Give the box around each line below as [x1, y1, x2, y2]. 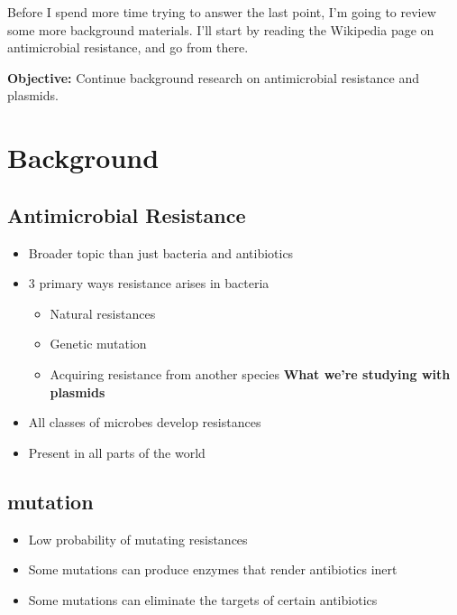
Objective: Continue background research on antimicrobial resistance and [7, 68, 419, 87]
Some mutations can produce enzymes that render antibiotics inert [28, 560, 398, 579]
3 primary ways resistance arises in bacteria [28, 274, 270, 293]
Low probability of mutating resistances [28, 529, 248, 548]
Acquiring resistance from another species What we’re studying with [50, 364, 451, 383]
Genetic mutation [50, 334, 147, 353]
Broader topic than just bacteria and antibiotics [28, 243, 294, 262]
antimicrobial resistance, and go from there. [7, 38, 249, 57]
